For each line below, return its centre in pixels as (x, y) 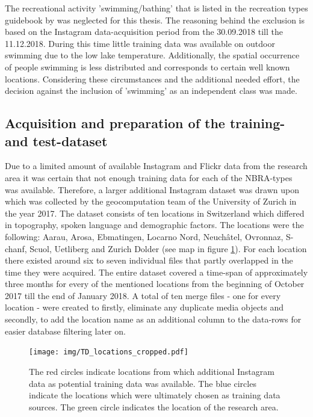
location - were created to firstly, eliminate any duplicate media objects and (144, 307)
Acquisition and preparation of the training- (145, 123)
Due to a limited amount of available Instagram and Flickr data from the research (156, 166)
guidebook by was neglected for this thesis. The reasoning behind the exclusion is (155, 20)
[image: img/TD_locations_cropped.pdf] (109, 352)
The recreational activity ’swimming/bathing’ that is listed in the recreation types (156, 8)
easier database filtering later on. (65, 331)
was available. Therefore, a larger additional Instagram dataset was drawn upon (152, 189)
